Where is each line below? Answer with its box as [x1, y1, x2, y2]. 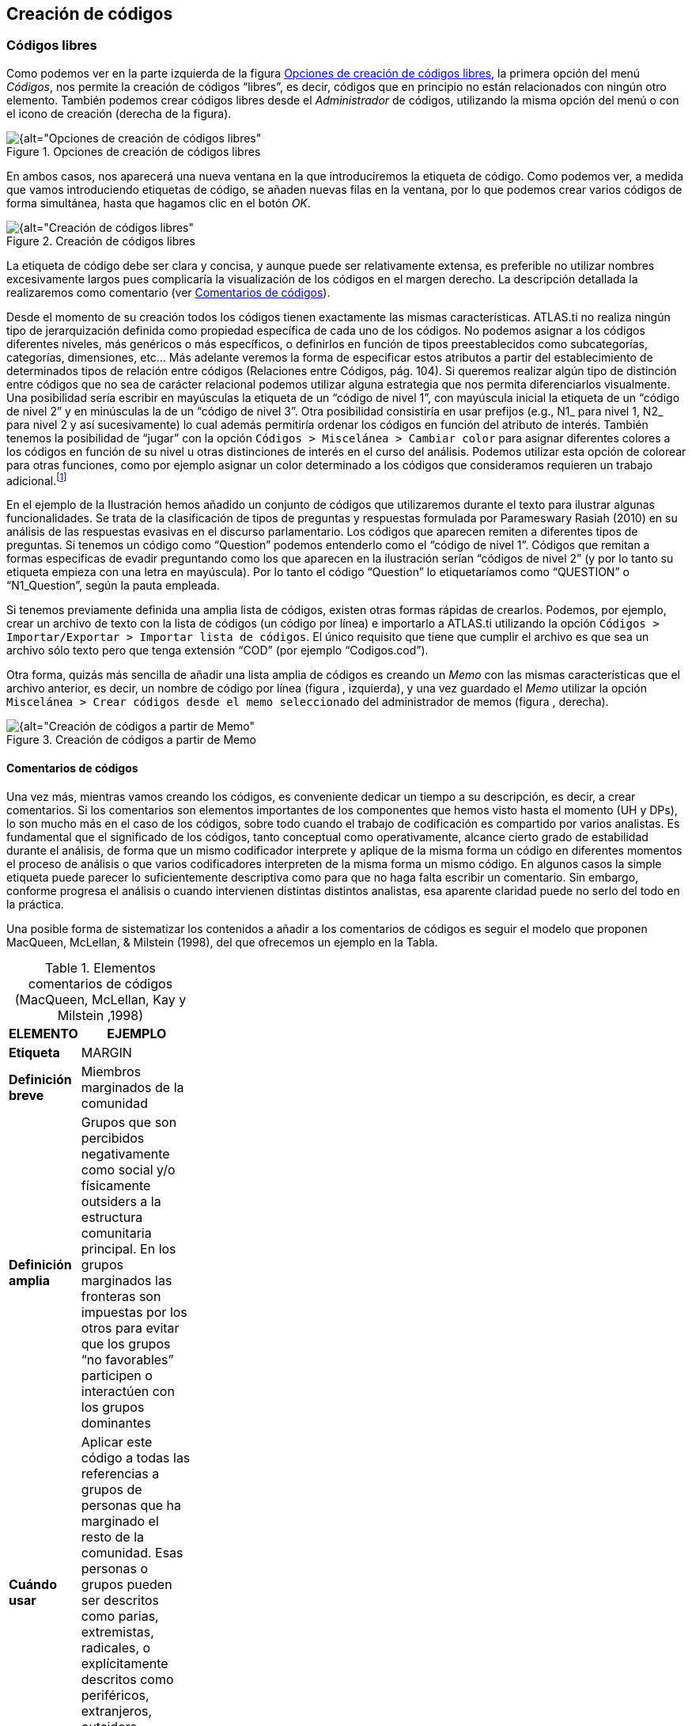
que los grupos [81, 1335, 171, 1352]
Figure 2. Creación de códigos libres [6, 233, 195, 248]
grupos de [81, 1481, 142, 1497]
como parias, [81, 1607, 159, 1624]
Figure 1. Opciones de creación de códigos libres [6, 144, 261, 158]
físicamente [81, 1177, 151, 1193]
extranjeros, [81, 1702, 153, 1719]
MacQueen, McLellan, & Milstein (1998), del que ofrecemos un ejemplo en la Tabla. [6, 935, 438, 949]
